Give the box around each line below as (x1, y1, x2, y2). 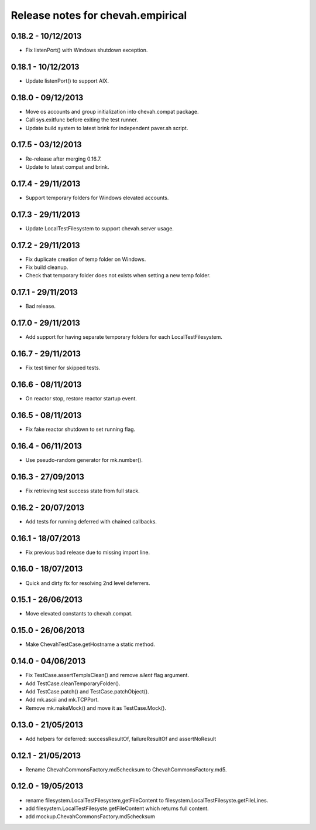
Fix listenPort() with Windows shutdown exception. (25, 47, 148, 54)
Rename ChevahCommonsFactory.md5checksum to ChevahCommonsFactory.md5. (25, 766, 228, 773)
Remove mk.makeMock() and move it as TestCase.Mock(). (25, 704, 167, 712)
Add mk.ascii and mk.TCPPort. (25, 696, 99, 703)
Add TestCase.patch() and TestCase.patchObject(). (25, 688, 149, 695)
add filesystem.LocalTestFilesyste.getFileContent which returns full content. (25, 805, 209, 812)
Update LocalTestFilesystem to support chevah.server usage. (25, 224, 174, 232)
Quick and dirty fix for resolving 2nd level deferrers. (25, 579, 150, 586)
